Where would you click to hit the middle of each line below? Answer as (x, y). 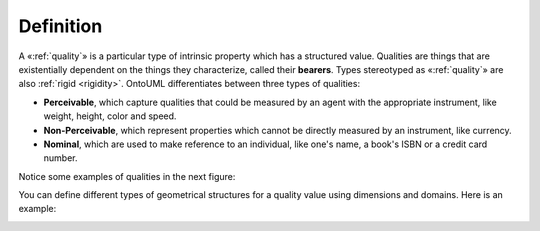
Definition (60, 26)
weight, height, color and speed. (110, 116)
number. (60, 158)
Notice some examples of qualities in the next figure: (127, 176)
